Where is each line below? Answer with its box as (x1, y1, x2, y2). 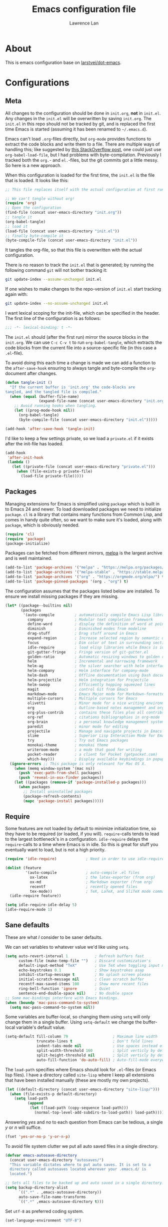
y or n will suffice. (5, 1124, 42, 1130)
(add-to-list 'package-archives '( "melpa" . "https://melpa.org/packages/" (5, 565, 166, 570)
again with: (5, 291, 28, 297)
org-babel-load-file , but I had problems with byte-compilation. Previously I (5, 152, 161, 158)
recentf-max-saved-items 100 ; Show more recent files (18, 982, 149, 987)
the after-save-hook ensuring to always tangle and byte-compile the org (5, 365, 154, 371)
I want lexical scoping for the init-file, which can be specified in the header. (5, 310, 160, 316)
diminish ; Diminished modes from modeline (27, 627, 146, 632)
